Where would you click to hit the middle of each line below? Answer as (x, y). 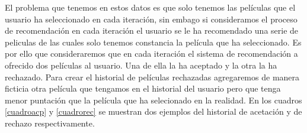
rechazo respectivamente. (50, 123)
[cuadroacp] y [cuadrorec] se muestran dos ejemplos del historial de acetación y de (153, 111)
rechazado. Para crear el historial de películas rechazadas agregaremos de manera (152, 77)
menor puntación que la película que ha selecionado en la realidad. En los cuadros (153, 100)
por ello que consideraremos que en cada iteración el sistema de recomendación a (151, 53)
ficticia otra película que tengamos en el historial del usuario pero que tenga (143, 88)
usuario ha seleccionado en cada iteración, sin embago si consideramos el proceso (151, 19)
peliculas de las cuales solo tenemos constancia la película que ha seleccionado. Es (153, 42)
